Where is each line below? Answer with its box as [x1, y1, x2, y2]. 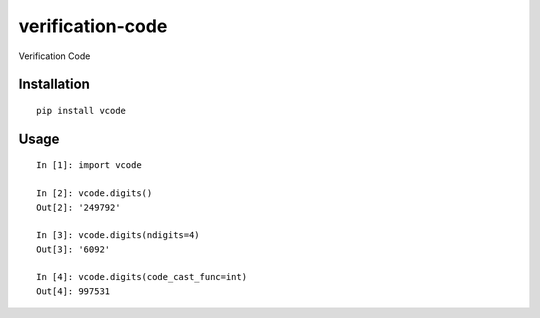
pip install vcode [36, 105, 127, 116]
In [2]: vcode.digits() [36, 188, 153, 199]
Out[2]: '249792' [36, 201, 121, 213]
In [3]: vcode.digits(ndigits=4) [36, 230, 200, 241]
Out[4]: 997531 [36, 285, 111, 297]
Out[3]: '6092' [36, 243, 111, 255]
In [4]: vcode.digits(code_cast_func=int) [36, 271, 248, 283]
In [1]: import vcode [36, 160, 142, 171]
